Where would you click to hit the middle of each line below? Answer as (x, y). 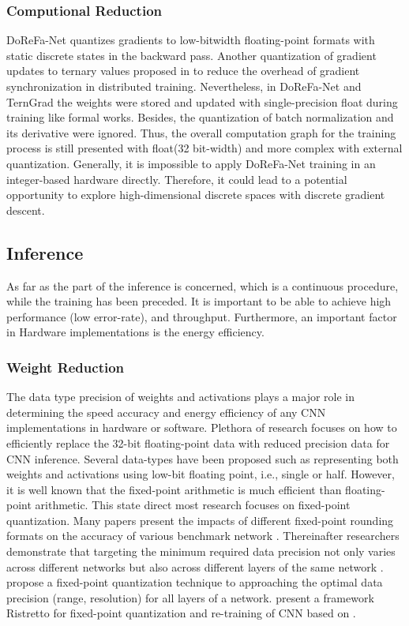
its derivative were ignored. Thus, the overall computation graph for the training (201, 132)
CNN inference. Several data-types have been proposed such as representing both (203, 458)
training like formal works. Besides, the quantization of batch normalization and (200, 117)
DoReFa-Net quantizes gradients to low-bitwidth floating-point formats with (191, 40)
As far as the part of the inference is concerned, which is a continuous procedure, (203, 285)
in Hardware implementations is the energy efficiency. (135, 332)
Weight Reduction (66, 367)
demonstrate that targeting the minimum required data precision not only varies (201, 551)
